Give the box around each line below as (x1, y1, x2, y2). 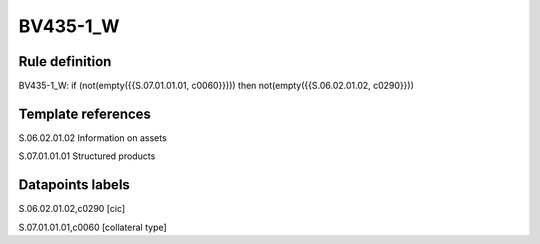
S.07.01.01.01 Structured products (18, 150, 156, 162)
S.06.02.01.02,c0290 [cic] (18, 203, 126, 215)
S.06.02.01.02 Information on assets (18, 131, 167, 144)
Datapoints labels (18, 176, 130, 194)
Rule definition (18, 53, 112, 70)
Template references (18, 105, 152, 122)
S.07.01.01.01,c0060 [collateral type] (18, 221, 167, 233)
